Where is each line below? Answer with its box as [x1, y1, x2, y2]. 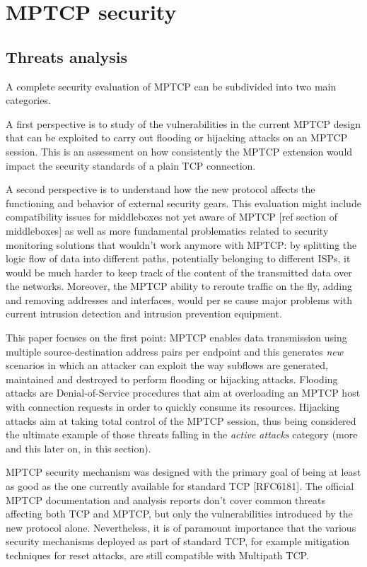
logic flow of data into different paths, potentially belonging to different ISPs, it [6, 251, 351, 266]
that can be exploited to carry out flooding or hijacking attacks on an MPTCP [6, 130, 348, 145]
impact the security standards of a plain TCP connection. [6, 158, 256, 173]
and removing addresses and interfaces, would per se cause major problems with [6, 292, 352, 307]
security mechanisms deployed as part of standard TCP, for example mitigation [6, 534, 350, 549]
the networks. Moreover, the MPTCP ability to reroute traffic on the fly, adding [6, 279, 352, 293]
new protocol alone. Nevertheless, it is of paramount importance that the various [6, 520, 356, 534]
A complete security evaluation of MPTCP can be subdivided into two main [6, 78, 337, 93]
